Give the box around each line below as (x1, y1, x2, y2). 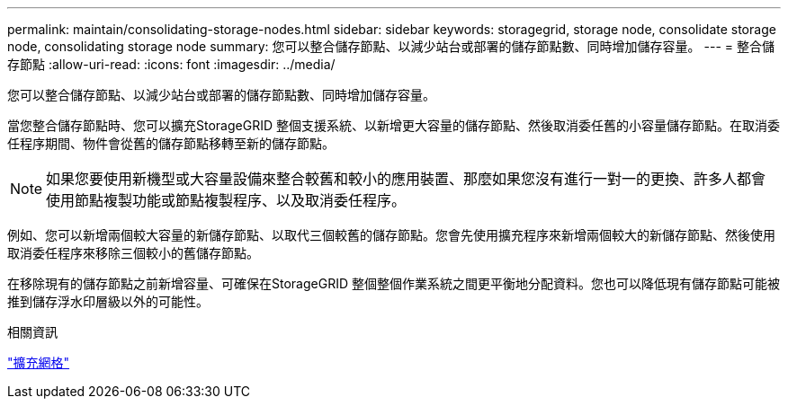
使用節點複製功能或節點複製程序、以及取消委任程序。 (46, 191, 407, 209)
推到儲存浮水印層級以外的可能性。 (7, 294, 209, 309)
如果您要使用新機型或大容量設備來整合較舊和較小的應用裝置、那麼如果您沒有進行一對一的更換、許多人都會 (46, 170, 766, 188)
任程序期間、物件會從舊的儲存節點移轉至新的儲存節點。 (7, 136, 335, 151)
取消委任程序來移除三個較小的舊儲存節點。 (7, 245, 259, 260)
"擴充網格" (7, 355, 70, 370)
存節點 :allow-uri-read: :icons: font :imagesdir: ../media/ (7, 57, 336, 72)
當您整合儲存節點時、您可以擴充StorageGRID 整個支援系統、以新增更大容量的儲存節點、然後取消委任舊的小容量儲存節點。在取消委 (7, 118, 780, 133)
